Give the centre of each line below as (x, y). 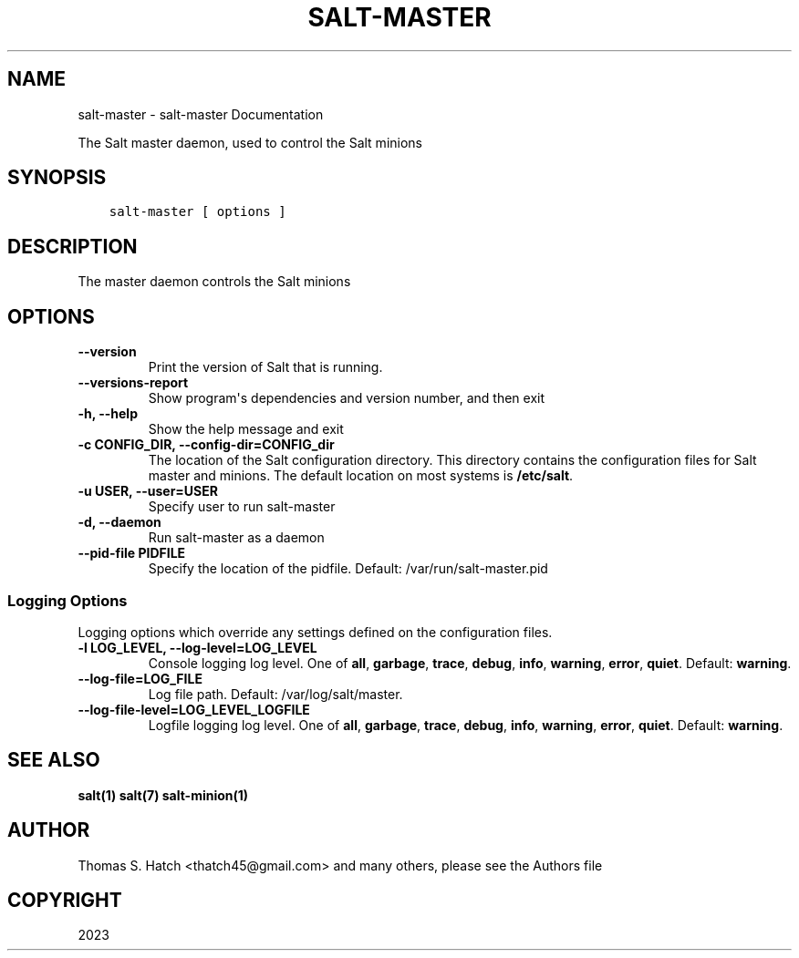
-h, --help (108, 414)
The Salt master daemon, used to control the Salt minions (250, 142)
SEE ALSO (54, 760)
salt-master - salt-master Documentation (201, 114)
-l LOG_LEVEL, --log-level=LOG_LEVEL (197, 647)
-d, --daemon (119, 522)
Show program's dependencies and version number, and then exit (347, 398)
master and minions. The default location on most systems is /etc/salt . (361, 476)
